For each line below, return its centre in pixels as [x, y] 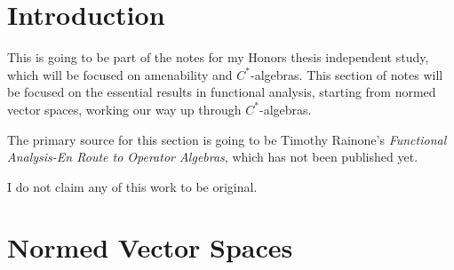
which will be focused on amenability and [120, 74]
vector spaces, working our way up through [124, 109]
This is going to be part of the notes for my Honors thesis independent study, [218, 57]
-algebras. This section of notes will [347, 74]
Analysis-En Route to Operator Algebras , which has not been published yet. [213, 157]
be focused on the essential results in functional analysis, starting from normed [222, 92]
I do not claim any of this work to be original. [132, 186]
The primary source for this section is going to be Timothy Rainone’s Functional [227, 139]
